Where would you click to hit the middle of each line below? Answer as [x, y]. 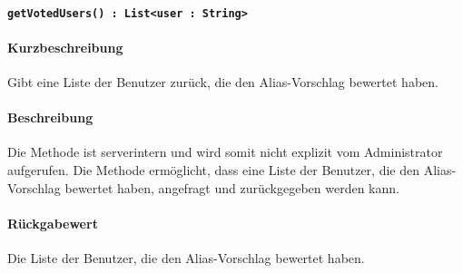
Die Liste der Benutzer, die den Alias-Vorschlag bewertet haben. [186, 258]
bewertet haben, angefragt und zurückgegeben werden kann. [232, 187]
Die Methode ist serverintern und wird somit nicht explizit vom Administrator [225, 152]
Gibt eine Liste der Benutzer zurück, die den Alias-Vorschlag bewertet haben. [223, 82]
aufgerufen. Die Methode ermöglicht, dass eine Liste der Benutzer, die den [214, 170]
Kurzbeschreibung [65, 47]
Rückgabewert [53, 223]
